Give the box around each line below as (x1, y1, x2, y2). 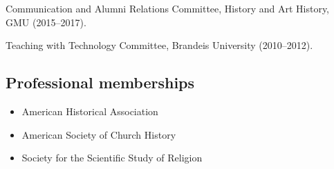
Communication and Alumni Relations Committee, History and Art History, (6, 1, 330, 15)
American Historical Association (21, 103, 158, 118)
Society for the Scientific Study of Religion (21, 150, 203, 165)
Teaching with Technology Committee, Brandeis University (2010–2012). (6, 38, 313, 52)
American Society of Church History (21, 127, 176, 141)
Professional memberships (6, 72, 195, 93)
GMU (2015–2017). (6, 14, 86, 29)
